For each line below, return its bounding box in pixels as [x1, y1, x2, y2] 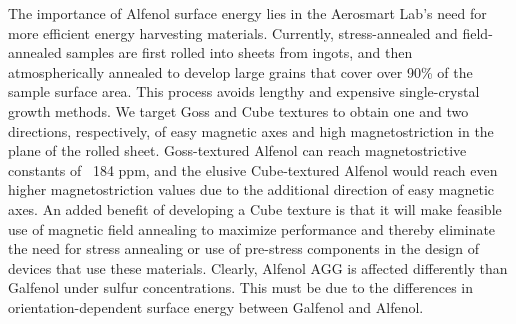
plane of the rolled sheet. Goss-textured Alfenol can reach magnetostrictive [8, 140, 467, 161]
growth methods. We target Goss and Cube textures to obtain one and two [8, 100, 469, 121]
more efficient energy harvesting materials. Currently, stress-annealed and [8, 22, 458, 43]
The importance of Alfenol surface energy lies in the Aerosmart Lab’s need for [8, 3, 487, 23]
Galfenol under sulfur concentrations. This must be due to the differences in [8, 277, 473, 298]
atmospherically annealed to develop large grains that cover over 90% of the [8, 61, 473, 82]
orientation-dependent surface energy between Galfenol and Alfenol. [8, 296, 424, 317]
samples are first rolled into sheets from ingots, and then [66, 42, 413, 63]
